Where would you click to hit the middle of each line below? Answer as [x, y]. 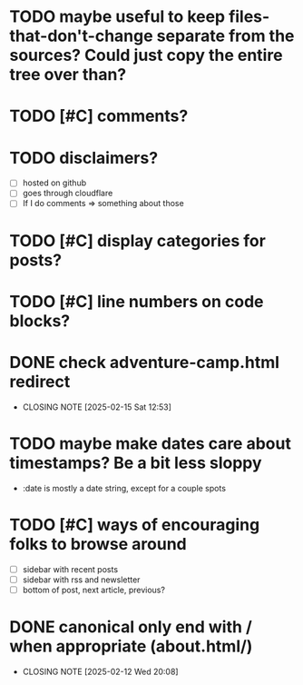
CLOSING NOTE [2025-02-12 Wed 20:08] [100, 671]
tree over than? [68, 75]
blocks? [40, 321]
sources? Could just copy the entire [146, 55]
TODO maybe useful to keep [117, 17]
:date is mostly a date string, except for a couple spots [124, 488]
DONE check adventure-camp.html [144, 363]
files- [249, 17]
